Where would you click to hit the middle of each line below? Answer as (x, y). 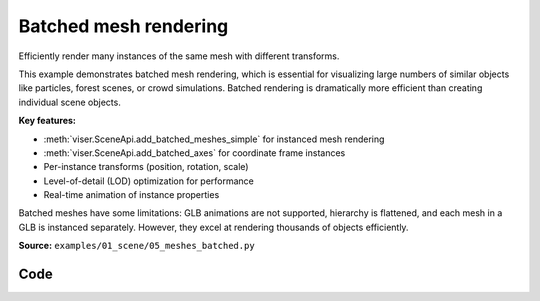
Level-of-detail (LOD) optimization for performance (149, 181)
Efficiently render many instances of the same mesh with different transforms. (179, 56)
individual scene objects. (70, 102)
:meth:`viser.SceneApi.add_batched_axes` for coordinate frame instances (194, 152)
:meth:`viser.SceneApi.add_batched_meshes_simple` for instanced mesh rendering (214, 139)
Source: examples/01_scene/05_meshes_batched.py (136, 246)
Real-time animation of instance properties (131, 195)
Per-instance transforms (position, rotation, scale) (146, 167)
